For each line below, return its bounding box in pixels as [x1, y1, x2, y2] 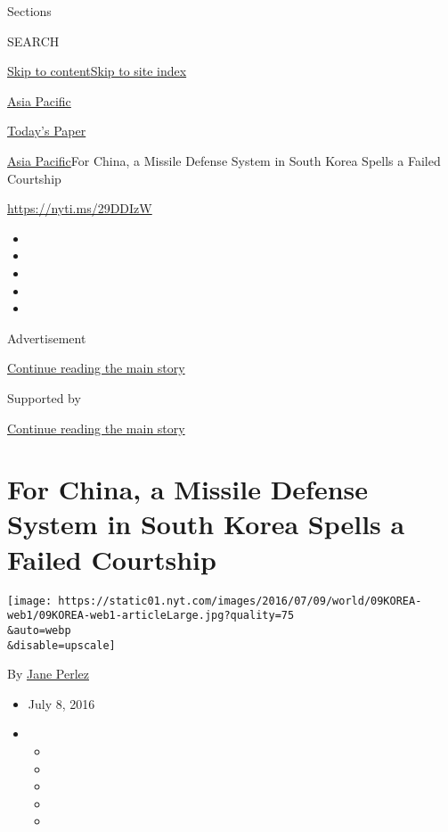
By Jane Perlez [7, 664, 89, 683]
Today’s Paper [7, 121, 86, 140]
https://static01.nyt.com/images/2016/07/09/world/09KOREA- [58, 594, 422, 607]
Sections [7, 2, 52, 20]
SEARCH [7, 31, 60, 50]
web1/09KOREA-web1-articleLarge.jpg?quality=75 [7, 609, 295, 622]
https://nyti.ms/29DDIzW [7, 199, 152, 218]
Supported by [7, 388, 81, 407]
